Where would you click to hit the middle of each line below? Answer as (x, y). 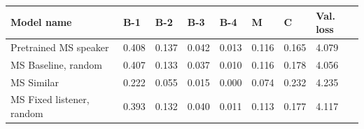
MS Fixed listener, (50, 99)
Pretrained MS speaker (60, 47)
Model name (41, 22)
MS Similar (35, 82)
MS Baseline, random (56, 64)
